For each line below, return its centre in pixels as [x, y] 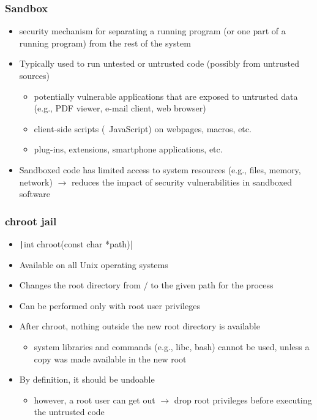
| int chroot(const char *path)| [76, 243]
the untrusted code [69, 412]
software [35, 194]
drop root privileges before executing [243, 399]
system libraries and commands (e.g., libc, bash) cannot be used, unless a [172, 347]
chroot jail [31, 221]
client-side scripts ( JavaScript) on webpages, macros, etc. [143, 128]
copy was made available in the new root [110, 358]
